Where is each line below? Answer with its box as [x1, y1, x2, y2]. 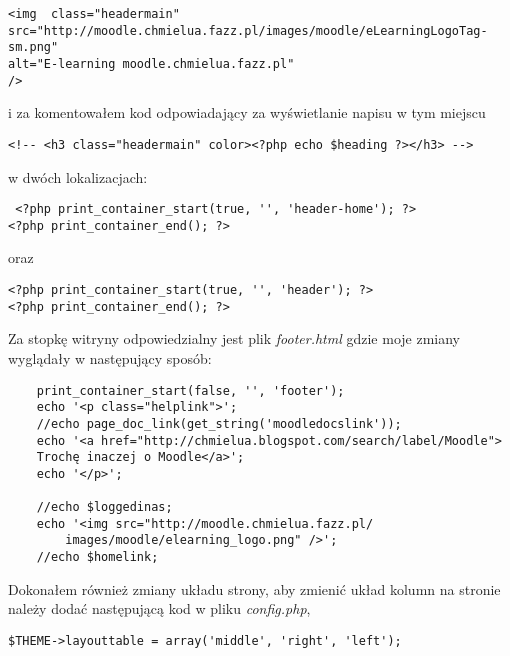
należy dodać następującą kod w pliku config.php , [8, 598, 311, 619]
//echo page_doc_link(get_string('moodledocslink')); [36, 416, 402, 431]
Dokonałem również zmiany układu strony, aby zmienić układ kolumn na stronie [8, 578, 501, 599]
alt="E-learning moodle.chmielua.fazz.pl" [8, 56, 295, 71]
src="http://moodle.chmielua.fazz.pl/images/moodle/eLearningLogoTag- [8, 23, 488, 38]
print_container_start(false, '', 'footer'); [36, 383, 345, 398]
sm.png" [8, 40, 59, 55]
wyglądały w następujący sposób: [8, 347, 212, 368]
